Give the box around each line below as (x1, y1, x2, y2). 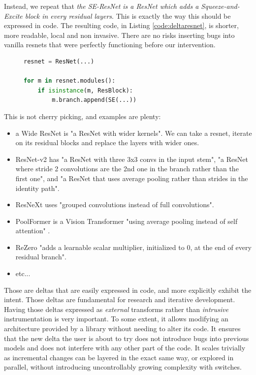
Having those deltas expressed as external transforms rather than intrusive (4, 304, 228, 314)
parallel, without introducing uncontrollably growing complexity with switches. (4, 362, 242, 372)
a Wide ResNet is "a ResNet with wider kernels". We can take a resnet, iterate (15, 127, 252, 138)
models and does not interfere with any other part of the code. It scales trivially (4, 343, 246, 353)
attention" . (15, 225, 50, 236)
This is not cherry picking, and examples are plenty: (4, 111, 161, 121)
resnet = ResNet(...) (24, 58, 95, 65)
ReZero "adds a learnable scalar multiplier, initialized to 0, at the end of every (15, 242, 252, 252)
